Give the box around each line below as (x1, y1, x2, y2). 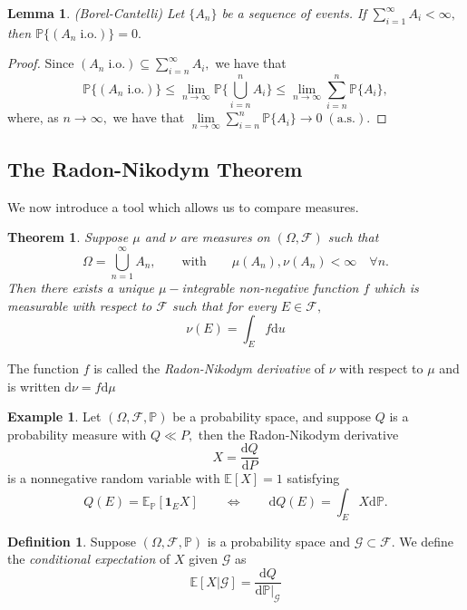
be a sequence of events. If (221, 4, 366, 22)
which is (374, 278, 419, 297)
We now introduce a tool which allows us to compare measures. (7, 197, 359, 216)
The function (7, 359, 79, 378)
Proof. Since (7, 53, 74, 73)
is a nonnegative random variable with (7, 469, 220, 488)
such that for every (171, 295, 277, 315)
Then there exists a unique (7, 278, 154, 297)
